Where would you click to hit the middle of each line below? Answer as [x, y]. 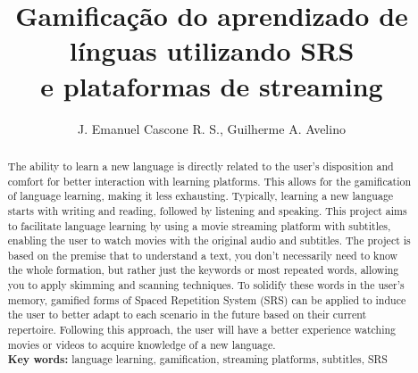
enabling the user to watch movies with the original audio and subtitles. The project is [209, 240]
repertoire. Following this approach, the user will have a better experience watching [202, 330]
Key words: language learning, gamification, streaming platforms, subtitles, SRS [197, 360]
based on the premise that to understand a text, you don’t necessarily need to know [203, 255]
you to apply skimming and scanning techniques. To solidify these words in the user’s [206, 285]
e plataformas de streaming [212, 85]
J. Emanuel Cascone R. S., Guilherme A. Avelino [212, 128]
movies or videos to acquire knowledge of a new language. [142, 344]
